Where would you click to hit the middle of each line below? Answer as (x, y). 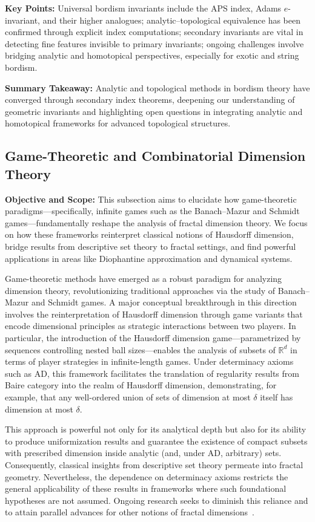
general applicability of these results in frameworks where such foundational (146, 488)
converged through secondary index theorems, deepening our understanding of (150, 100)
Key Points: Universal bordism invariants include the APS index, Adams (143, 8)
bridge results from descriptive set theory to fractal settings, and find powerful (151, 246)
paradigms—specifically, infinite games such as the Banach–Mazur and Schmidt (152, 211)
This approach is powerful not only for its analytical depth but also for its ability (156, 429)
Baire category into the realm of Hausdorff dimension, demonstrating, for (141, 385)
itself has (277, 397)
